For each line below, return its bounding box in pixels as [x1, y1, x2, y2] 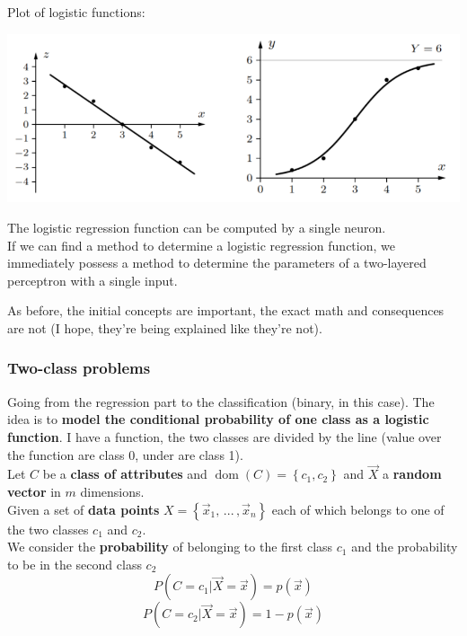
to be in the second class [7, 554, 142, 573]
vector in [7, 481, 61, 500]
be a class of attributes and [42, 464, 207, 483]
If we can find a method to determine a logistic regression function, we [7, 235, 395, 254]
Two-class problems [7, 357, 151, 379]
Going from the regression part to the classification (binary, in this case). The [7, 392, 435, 411]
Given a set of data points [7, 499, 160, 518]
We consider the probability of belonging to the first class [7, 537, 333, 556]
